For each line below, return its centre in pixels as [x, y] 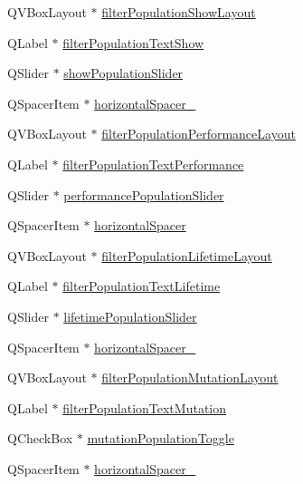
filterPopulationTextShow [133, 42]
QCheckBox [40, 438]
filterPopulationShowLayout [179, 12]
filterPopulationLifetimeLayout [187, 255]
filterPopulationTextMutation [145, 407]
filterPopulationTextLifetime [142, 286]
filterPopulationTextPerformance [153, 164]
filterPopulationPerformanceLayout [199, 134]
